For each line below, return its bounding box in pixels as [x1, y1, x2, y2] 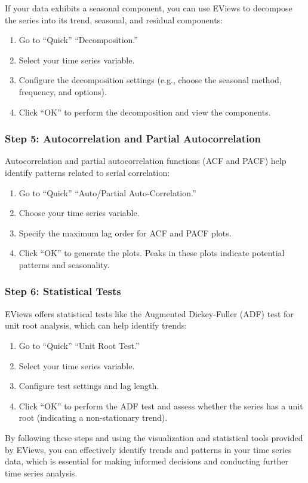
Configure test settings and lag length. [19, 379, 159, 392]
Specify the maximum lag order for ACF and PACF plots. [19, 226, 232, 239]
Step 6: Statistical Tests [5, 284, 121, 299]
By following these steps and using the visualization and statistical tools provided [5, 431, 303, 443]
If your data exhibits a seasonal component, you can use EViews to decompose [5, 2, 292, 14]
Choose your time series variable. [19, 206, 140, 219]
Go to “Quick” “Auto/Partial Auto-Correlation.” [19, 186, 196, 199]
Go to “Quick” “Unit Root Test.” [19, 339, 140, 351]
